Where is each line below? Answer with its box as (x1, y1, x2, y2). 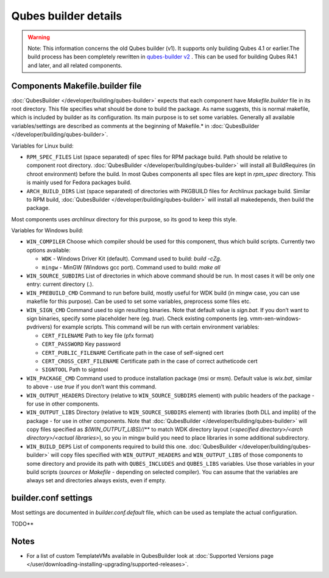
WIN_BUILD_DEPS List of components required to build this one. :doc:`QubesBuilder (26, 443, 238, 450)
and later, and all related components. (27, 62, 122, 69)
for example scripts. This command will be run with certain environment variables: (53, 323, 260, 330)
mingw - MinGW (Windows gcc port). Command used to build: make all (41, 263, 221, 271)
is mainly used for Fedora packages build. (26, 179, 132, 186)
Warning (27, 34, 50, 41)
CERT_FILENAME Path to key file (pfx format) (41, 332, 154, 339)
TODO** (11, 520, 34, 527)
